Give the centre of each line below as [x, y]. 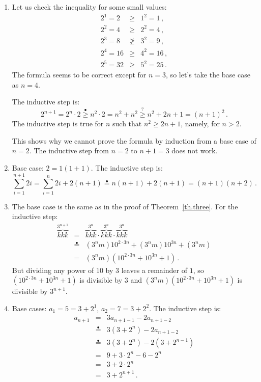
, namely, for [200, 124]
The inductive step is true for [58, 124]
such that [127, 124]
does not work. [195, 151]
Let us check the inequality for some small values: [89, 7]
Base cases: [29, 308]
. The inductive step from [69, 151]
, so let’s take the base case [208, 75]
